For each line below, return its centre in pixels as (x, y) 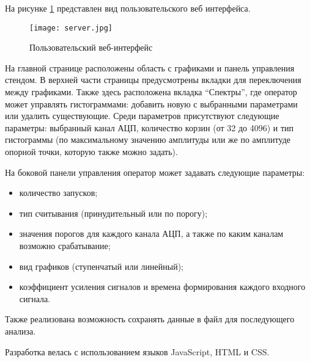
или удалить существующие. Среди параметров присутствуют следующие (142, 116)
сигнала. (35, 298)
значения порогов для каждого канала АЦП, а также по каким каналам (151, 233)
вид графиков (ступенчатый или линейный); (101, 266)
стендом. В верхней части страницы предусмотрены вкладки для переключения (153, 80)
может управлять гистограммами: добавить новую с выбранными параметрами (151, 103)
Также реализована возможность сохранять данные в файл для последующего (150, 319)
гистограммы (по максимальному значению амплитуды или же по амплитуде (148, 139)
